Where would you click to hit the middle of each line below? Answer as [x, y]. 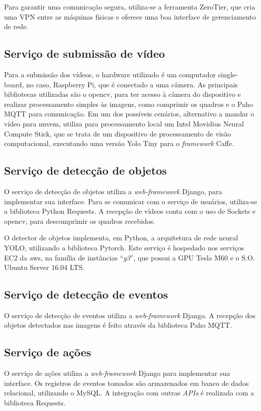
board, [14, 84]
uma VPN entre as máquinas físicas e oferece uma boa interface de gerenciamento [130, 16]
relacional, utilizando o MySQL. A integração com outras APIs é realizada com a [129, 393]
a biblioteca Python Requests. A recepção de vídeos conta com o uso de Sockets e [130, 211]
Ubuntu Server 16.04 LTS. [45, 267]
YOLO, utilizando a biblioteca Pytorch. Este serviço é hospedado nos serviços [124, 247]
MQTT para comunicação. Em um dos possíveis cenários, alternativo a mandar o [129, 114]
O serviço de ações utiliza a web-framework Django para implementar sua [117, 373]
